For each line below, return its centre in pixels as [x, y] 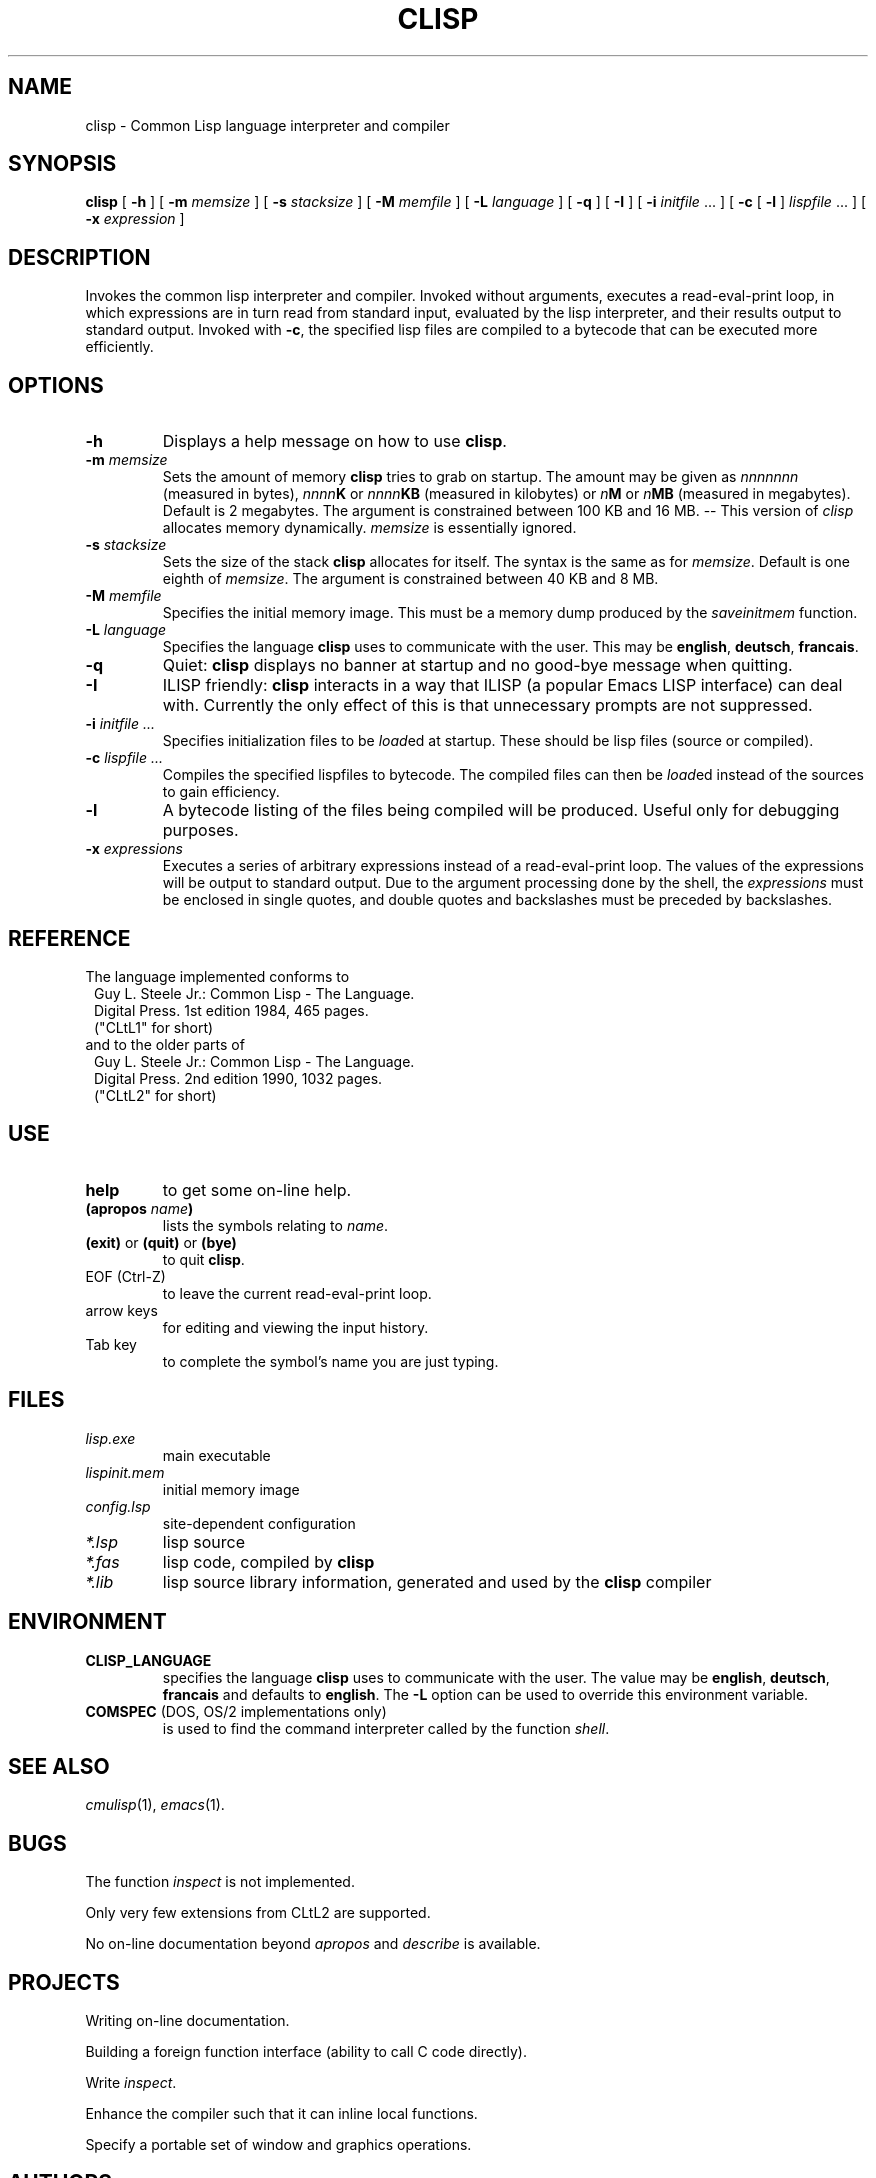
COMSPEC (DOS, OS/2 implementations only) [236, 1711]
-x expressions [134, 849]
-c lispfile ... [124, 758]
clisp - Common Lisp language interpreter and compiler [267, 125]
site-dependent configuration [259, 1523]
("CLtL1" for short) [154, 1027]
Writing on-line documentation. [187, 2021]
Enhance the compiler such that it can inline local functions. [281, 2114]
